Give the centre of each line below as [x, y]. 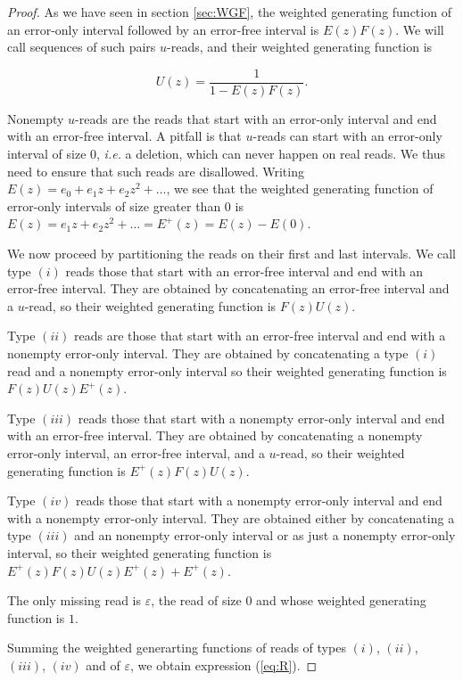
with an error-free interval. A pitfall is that [124, 136]
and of [103, 665]
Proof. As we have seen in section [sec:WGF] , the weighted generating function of [229, 12]
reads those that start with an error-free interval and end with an [244, 271]
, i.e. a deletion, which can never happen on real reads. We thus [271, 154]
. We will [420, 29]
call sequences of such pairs [82, 47]
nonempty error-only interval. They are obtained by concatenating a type [208, 353]
